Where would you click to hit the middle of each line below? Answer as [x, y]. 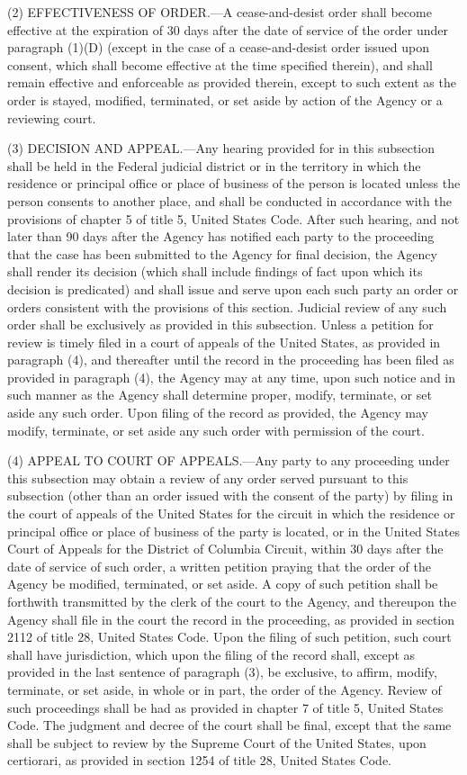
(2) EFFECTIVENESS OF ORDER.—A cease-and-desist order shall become [220, 12]
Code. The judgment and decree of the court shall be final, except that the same [229, 725]
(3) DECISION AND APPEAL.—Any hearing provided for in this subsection [221, 148]
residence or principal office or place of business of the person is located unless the [234, 183]
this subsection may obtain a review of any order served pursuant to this [208, 478]
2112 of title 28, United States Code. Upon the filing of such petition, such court [229, 637]
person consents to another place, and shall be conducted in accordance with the [229, 200]
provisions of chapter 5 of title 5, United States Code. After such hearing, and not [233, 218]
